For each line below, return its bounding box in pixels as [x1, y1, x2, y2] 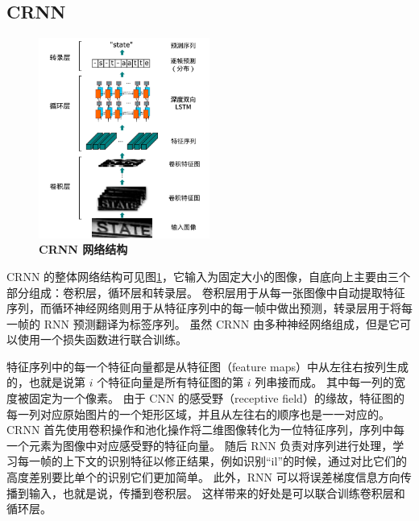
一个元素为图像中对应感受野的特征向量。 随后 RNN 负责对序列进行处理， [6, 436, 393, 453]
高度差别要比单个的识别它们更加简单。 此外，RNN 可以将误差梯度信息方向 [6, 469, 400, 486]
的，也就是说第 [6, 374, 85, 391]
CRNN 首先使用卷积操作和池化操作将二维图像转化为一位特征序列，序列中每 [6, 421, 405, 438]
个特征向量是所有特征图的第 [97, 374, 244, 391]
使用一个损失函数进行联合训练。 [17, 331, 187, 348]
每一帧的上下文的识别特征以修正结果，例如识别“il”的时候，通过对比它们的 [17, 453, 407, 469]
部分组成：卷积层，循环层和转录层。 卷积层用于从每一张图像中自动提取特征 [6, 283, 405, 300]
